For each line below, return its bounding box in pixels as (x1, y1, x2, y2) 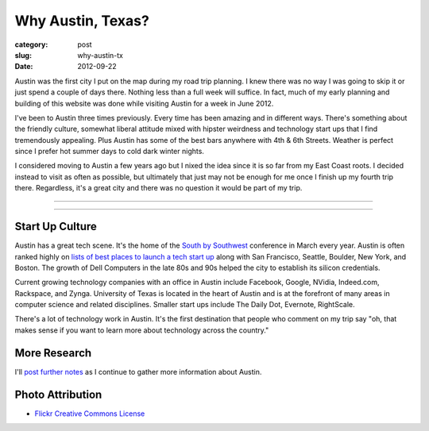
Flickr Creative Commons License (34, 409, 145, 418)
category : (14, 40, 48, 49)
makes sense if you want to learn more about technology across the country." (14, 325, 269, 335)
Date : (14, 62, 33, 71)
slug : (14, 50, 32, 60)
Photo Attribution (14, 387, 102, 401)
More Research (14, 346, 92, 360)
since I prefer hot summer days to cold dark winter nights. (14, 147, 204, 156)
